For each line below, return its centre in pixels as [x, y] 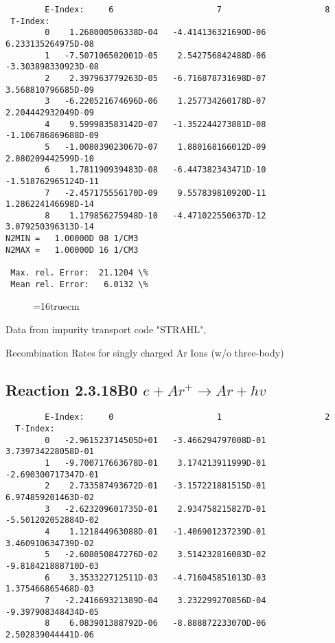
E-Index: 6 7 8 [187, 10]
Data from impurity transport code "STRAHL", [106, 329]
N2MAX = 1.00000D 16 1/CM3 [72, 250]
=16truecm [56, 306]
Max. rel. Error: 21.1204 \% [79, 273]
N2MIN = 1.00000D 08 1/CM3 [72, 239]
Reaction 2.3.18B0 [72, 389]
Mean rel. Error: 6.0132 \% [79, 284]
